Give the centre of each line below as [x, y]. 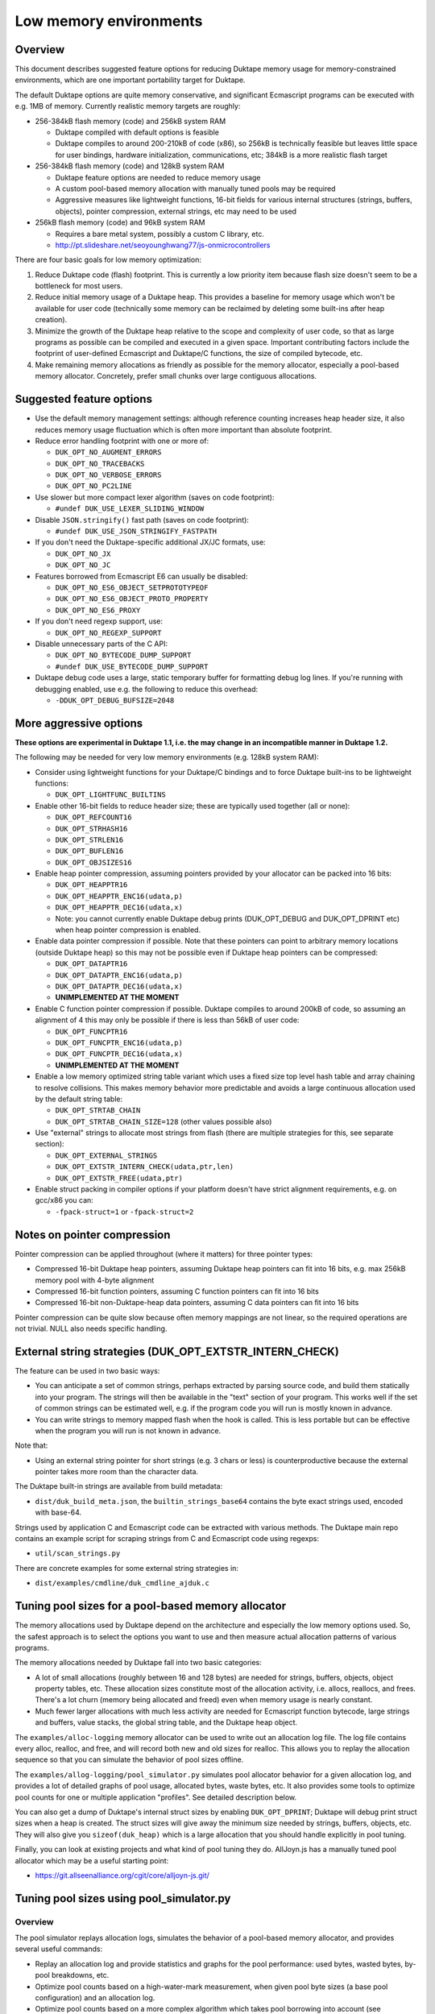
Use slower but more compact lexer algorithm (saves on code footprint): [155, 497]
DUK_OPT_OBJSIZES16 [93, 862]
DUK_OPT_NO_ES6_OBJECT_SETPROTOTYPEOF [132, 587]
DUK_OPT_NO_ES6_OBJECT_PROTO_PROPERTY [132, 599]
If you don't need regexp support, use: [99, 621]
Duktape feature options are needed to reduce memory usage [158, 177]
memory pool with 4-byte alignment [95, 1280]
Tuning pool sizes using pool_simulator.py [123, 1898]
